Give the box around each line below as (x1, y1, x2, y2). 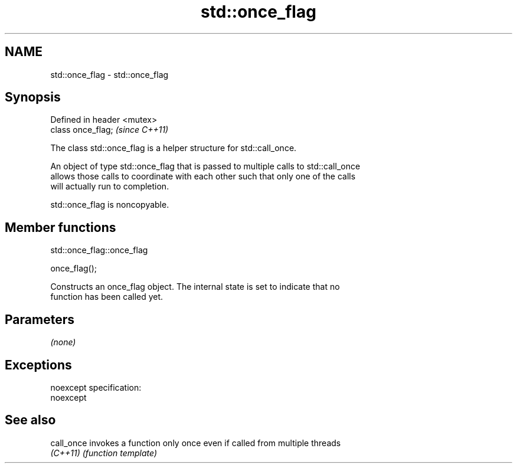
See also (5, 413, 56, 428)
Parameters (5, 312, 74, 327)
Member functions (5, 220, 116, 235)
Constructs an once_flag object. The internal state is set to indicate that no (50, 282, 340, 292)
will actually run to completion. (50, 181, 169, 192)
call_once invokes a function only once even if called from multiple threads (50, 437, 341, 448)
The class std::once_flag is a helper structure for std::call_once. (50, 143, 297, 153)
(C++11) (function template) (50, 447, 158, 458)
